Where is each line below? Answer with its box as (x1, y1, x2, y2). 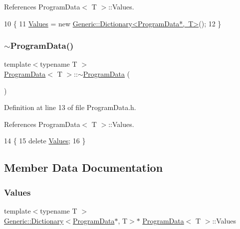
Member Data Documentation (4, 160, 163, 175)
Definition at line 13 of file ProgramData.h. (4, 102, 136, 113)
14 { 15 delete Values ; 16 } (4, 135, 86, 146)
